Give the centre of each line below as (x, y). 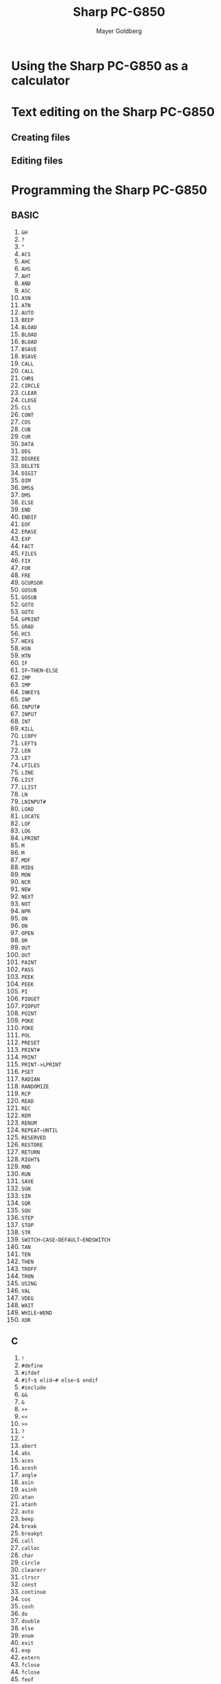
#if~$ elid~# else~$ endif (60, 1380)
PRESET (30, 1043)
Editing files (37, 160)
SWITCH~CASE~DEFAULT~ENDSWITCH (66, 1240)
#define (32, 1366)
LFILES (30, 765)
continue (34, 1592)
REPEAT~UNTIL (40, 1130)
